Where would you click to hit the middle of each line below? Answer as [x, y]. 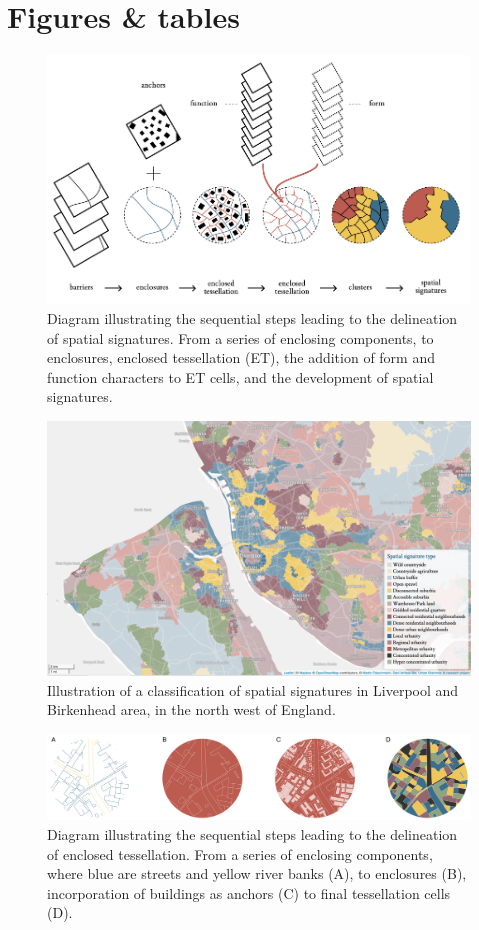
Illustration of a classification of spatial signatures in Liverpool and [253, 689]
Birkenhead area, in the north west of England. [191, 709]
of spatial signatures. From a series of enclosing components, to [240, 337]
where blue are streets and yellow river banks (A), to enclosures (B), [257, 873]
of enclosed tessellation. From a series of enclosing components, [240, 853]
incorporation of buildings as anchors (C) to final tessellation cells [249, 892]
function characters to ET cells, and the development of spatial [240, 376]
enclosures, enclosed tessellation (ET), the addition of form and [241, 357]
